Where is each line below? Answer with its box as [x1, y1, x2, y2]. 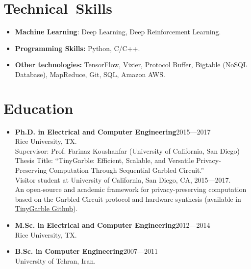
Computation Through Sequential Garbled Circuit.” [49, 165, 204, 175]
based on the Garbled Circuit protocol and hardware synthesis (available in [15, 193, 241, 204]
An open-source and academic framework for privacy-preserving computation [15, 184, 247, 194]
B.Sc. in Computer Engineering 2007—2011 [15, 246, 158, 256]
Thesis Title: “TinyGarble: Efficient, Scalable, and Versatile [15, 155, 194, 165]
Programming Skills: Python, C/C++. [15, 43, 140, 53]
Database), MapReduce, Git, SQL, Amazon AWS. [15, 69, 165, 79]
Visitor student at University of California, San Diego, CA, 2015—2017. [15, 174, 231, 185]
